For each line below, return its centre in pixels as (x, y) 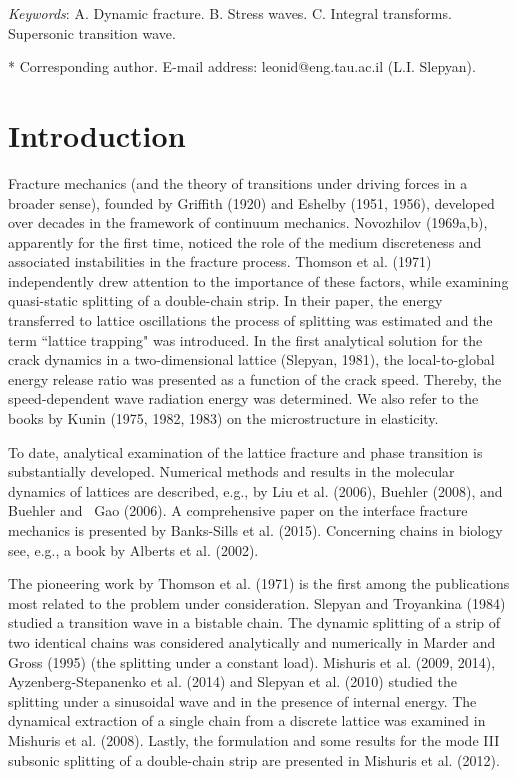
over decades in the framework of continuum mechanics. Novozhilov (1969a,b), (248, 222)
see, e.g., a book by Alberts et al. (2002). (133, 549)
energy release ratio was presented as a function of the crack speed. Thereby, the (255, 378)
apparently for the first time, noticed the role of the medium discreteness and (245, 241)
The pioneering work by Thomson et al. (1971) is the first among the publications (259, 583)
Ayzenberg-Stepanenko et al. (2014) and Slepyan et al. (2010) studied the (232, 681)
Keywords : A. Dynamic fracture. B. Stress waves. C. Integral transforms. (230, 13)
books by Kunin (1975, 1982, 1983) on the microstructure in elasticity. (223, 418)
